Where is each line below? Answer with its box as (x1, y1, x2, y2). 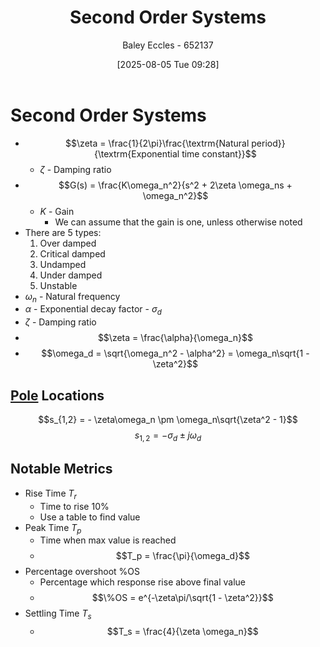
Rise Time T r (24, 487, 77, 501)
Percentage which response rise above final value (39, 576, 247, 588)
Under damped (39, 269, 103, 281)
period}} (251, 137, 286, 149)
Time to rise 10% (39, 500, 110, 512)
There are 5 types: (24, 226, 102, 238)
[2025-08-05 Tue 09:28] (116, 58, 220, 70)
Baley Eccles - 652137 (122, 39, 214, 51)
